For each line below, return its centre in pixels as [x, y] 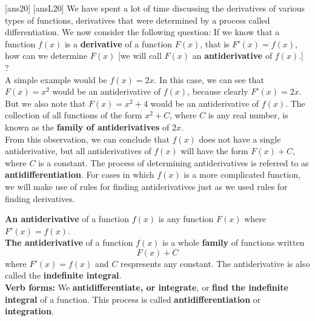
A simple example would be [56, 79]
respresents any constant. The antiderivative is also [215, 263]
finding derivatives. [40, 198]
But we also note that [45, 103]
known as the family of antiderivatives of [87, 127]
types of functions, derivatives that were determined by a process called [138, 20]
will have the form [214, 151]
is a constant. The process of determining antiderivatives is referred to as [174, 162]
